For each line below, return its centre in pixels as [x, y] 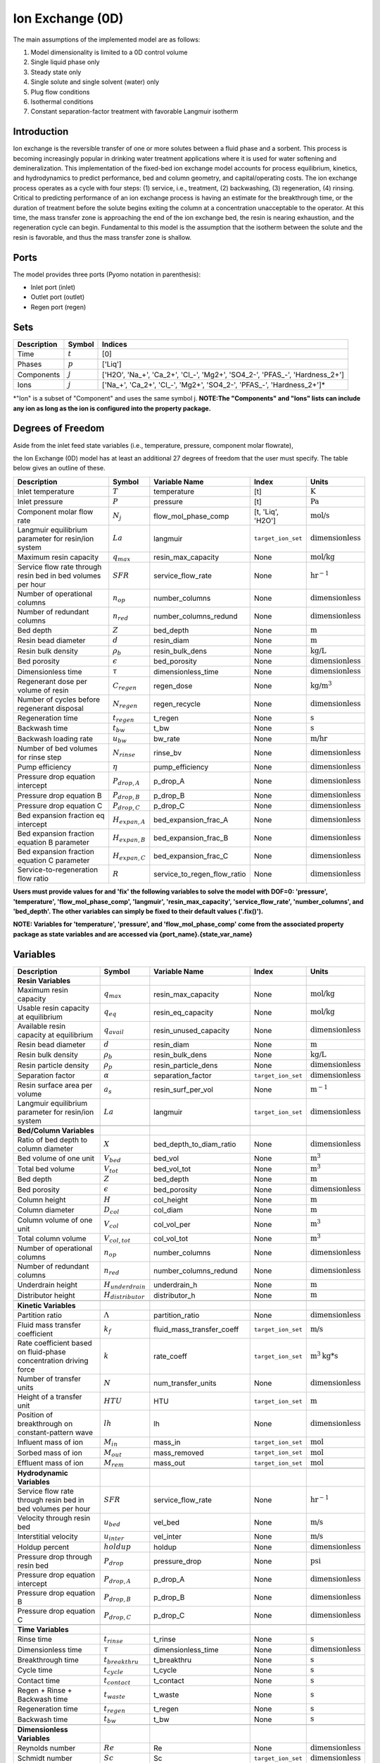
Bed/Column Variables [56, 1130]
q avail [114, 1031]
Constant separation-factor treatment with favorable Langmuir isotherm [134, 111]
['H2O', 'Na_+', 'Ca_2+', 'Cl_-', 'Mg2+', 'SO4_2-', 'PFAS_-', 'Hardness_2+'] [223, 374]
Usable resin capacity [53, 1008]
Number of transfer [49, 1379]
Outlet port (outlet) [58, 297]
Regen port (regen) [58, 307]
